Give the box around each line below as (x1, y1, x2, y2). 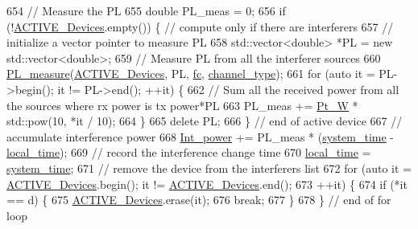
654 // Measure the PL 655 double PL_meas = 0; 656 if (6, 2, 286, 18)
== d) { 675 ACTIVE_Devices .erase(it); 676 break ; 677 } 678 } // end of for (6, 191, 391, 208)
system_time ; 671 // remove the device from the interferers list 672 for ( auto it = (6, 159, 412, 176)
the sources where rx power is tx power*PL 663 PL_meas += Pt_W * (6, 96, 358, 113)
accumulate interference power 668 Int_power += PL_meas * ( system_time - (6, 128, 395, 145)
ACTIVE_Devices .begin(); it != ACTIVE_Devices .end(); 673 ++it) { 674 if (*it (6, 175, 408, 192)
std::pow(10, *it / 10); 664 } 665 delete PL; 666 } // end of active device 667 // (6, 112, 403, 129)
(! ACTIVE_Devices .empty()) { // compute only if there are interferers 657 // (6, 18, 394, 35)
